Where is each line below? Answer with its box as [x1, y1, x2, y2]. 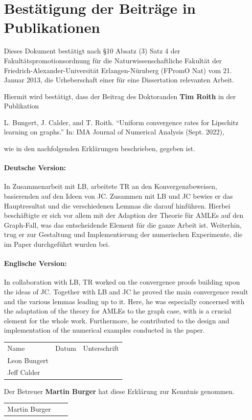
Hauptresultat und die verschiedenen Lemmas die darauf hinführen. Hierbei [4, 200, 230, 210]
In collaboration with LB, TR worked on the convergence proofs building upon [4, 277, 240, 287]
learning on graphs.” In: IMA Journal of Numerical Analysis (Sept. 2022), [4, 127, 225, 137]
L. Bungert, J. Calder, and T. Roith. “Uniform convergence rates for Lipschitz [4, 117, 239, 127]
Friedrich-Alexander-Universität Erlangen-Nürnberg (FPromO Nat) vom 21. [4, 65, 232, 75]
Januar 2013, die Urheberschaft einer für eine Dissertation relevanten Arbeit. [4, 75, 234, 85]
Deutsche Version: [4, 162, 66, 173]
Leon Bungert [7, 355, 49, 365]
